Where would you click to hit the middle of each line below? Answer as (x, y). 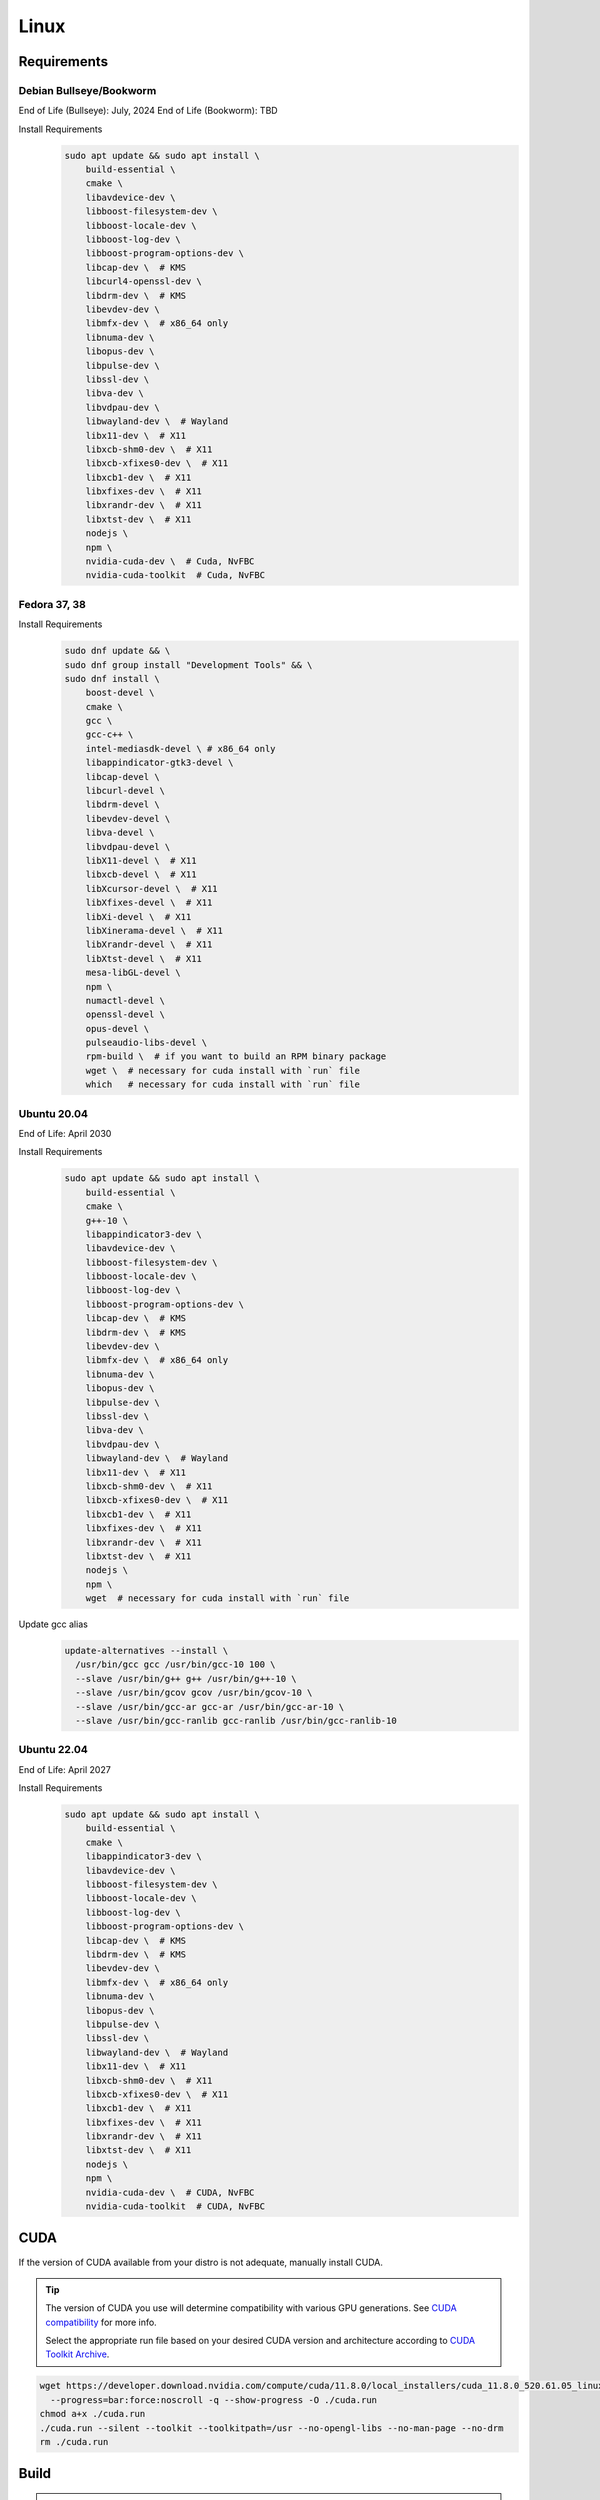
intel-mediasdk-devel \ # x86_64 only (180, 748)
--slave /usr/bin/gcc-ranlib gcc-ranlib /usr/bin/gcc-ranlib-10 (236, 1720)
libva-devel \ (120, 833)
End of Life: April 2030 (65, 1133)
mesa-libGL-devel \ (133, 973)
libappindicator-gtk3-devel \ (159, 763)
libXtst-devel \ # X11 (143, 958)
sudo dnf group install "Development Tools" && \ (188, 664)
